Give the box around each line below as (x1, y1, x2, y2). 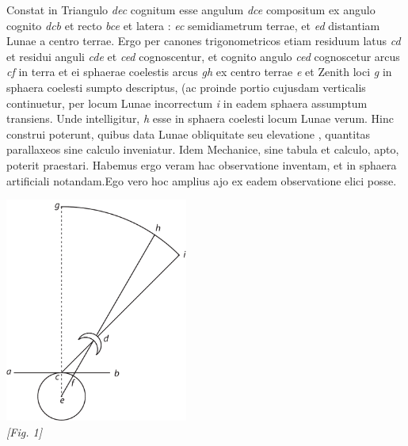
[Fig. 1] (6, 423, 42, 440)
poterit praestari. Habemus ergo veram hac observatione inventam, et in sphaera (6, 156, 397, 173)
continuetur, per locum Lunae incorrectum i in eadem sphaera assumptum (6, 94, 368, 111)
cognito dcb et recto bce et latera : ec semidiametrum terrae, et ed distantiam (6, 17, 380, 33)
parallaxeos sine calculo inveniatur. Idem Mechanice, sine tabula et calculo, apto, (6, 141, 399, 158)
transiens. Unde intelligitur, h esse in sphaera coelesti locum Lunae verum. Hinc (6, 110, 395, 127)
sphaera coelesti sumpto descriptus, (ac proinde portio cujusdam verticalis (6, 78, 366, 95)
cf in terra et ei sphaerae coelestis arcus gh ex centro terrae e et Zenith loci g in (6, 63, 392, 80)
